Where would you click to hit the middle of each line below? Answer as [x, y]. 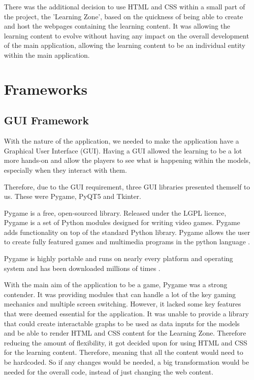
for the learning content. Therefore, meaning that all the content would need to [124, 352]
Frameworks [46, 89]
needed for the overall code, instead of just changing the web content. [109, 371]
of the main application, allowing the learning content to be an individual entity [125, 45]
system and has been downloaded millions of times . [82, 268]
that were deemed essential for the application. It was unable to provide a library [127, 314]
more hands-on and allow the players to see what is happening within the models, [127, 160]
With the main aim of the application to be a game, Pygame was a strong [116, 285]
